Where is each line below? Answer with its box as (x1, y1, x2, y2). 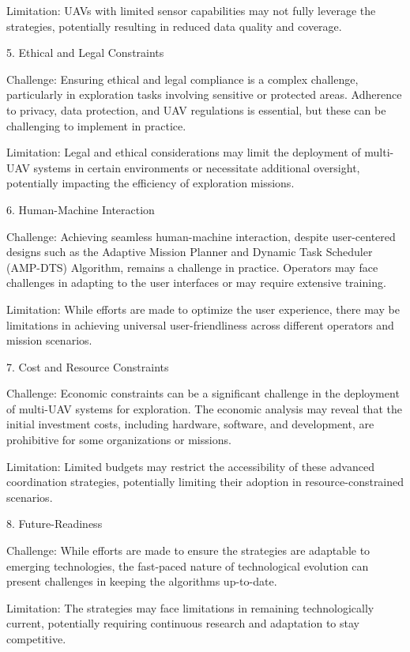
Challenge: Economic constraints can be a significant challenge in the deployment (6, 385, 400, 401)
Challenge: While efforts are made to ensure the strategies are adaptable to (6, 542, 371, 559)
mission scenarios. (6, 332, 92, 349)
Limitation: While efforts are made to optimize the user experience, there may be (6, 300, 400, 317)
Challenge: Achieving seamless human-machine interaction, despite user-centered (6, 228, 396, 244)
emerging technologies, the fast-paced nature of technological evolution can (6, 557, 369, 574)
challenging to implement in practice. (6, 117, 186, 134)
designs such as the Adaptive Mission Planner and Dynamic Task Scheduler (6, 243, 373, 260)
